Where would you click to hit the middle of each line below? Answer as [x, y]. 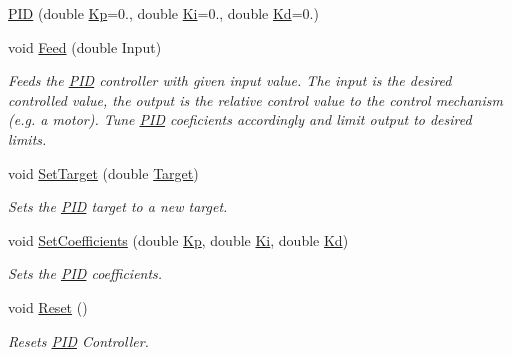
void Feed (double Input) [85, 46]
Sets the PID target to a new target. [118, 206]
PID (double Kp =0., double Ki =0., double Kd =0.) [163, 13]
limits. [27, 138]
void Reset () [48, 306]
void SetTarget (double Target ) [103, 172]
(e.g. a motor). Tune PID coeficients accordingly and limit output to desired [240, 119]
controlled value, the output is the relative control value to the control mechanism [255, 99]
